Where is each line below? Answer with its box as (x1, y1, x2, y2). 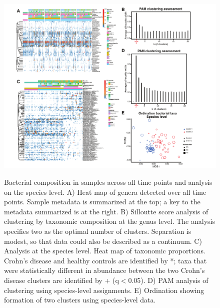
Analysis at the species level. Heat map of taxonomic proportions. (4, 245, 205, 256)
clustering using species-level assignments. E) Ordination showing (4, 284, 204, 295)
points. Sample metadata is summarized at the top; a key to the (4, 196, 200, 207)
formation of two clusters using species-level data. (4, 294, 156, 305)
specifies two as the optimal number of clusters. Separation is (4, 226, 191, 236)
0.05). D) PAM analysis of (128, 275, 208, 285)
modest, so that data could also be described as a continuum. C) (4, 235, 202, 246)
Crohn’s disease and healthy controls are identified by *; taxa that (4, 255, 207, 265)
